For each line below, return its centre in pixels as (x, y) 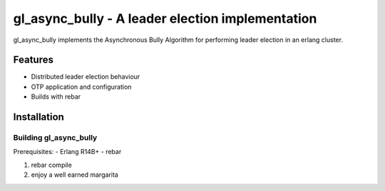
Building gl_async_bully (55, 138)
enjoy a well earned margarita (75, 175)
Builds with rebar (56, 97)
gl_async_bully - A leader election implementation (165, 18)
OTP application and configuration (81, 87)
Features (33, 60)
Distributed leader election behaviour (86, 77)
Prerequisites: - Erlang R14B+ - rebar (67, 152)
